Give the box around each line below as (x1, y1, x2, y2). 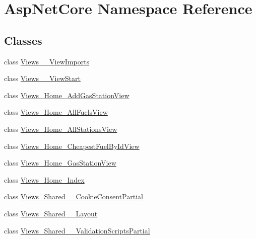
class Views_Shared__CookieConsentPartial (4, 191, 143, 202)
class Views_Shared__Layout (4, 208, 98, 218)
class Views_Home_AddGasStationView (4, 90, 130, 100)
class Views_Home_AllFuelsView (4, 107, 108, 117)
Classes (4, 32, 42, 48)
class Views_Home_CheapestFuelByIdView (4, 140, 140, 151)
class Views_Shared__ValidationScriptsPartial (4, 225, 150, 235)
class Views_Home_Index (4, 174, 85, 185)
